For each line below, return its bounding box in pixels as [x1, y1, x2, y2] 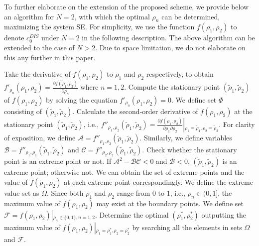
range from [117, 187, 150, 198]
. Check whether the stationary [142, 144, 237, 154]
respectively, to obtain [146, 69, 214, 79]
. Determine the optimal [95, 209, 169, 220]
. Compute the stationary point [124, 82, 220, 92]
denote [4, 32, 24, 43]
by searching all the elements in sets [132, 222, 242, 232]
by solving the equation [46, 94, 118, 105]
